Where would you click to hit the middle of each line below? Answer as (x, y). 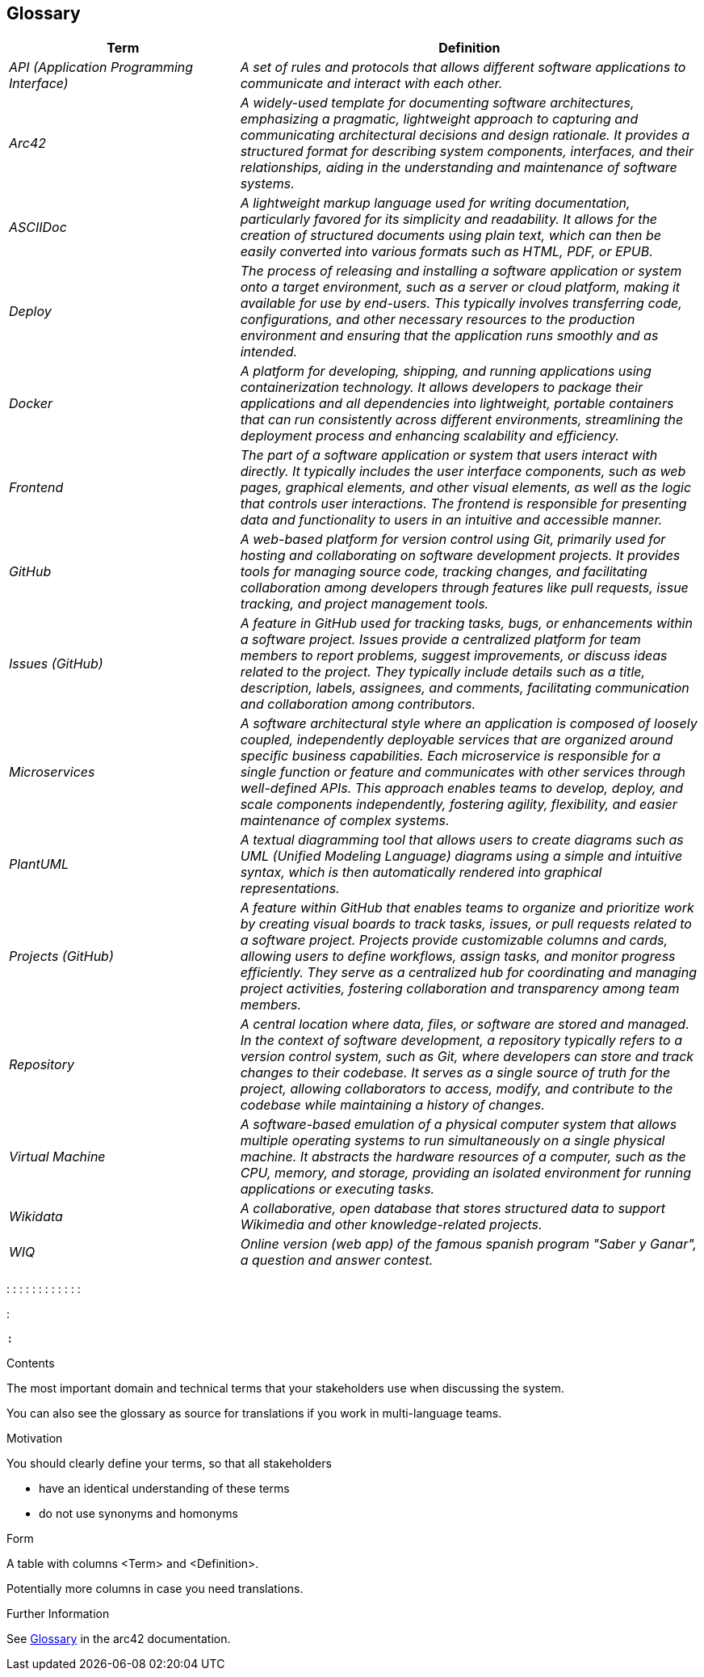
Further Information (58, 1614)
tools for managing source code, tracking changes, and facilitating (444, 572)
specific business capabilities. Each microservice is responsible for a (450, 756)
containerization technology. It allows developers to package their (442, 388)
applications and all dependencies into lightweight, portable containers (457, 404)
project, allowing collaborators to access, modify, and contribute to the (457, 1089)
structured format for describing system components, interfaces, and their (467, 152)
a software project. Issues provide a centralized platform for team (440, 640)
